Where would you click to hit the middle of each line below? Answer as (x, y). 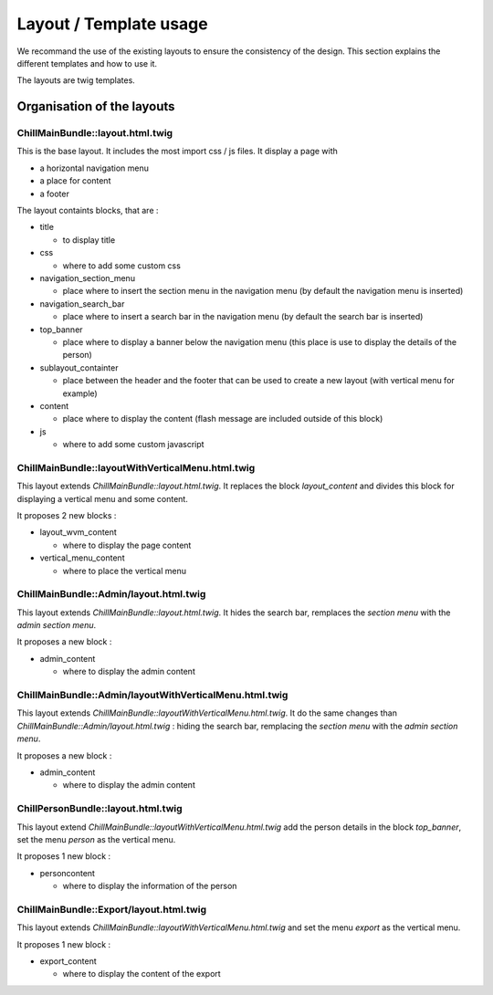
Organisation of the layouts (96, 106)
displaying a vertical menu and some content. (103, 498)
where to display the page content (127, 545)
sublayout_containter (79, 367)
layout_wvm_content (79, 532)
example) (80, 393)
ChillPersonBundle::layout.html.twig (100, 809)
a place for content (75, 181)
